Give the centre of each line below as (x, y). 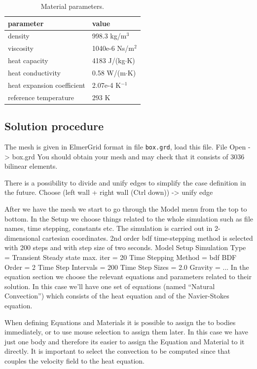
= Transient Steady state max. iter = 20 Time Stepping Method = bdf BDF (121, 257)
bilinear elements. (31, 166)
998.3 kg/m (109, 36)
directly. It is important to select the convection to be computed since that (117, 351)
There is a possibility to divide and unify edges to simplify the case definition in (125, 182)
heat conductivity (34, 72)
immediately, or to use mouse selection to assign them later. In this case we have (127, 332)
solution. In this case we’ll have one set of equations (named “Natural (110, 286)
